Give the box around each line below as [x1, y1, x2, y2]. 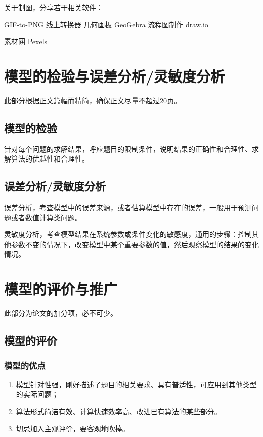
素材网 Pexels [4, 36, 48, 47]
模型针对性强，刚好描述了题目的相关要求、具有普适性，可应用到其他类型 [16, 379, 257, 389]
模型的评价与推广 [4, 279, 118, 299]
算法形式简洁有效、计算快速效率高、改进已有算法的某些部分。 [16, 406, 222, 416]
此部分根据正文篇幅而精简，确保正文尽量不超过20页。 [4, 95, 181, 105]
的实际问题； [16, 389, 59, 400]
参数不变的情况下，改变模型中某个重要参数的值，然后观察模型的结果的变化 [11, 239, 259, 249]
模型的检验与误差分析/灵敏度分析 [4, 65, 225, 86]
